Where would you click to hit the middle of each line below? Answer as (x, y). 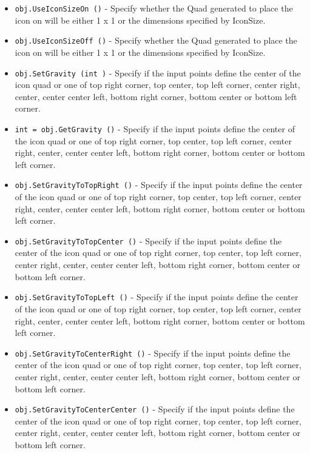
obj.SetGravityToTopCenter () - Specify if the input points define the (148, 240)
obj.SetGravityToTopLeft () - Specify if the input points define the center (157, 297)
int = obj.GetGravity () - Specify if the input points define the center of (155, 128)
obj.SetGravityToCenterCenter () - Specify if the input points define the (155, 409)
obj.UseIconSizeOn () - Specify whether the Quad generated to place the (154, 8)
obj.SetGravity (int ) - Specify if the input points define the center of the (158, 72)
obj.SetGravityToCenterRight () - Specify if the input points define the (153, 353)
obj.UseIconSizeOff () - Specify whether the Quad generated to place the (156, 40)
